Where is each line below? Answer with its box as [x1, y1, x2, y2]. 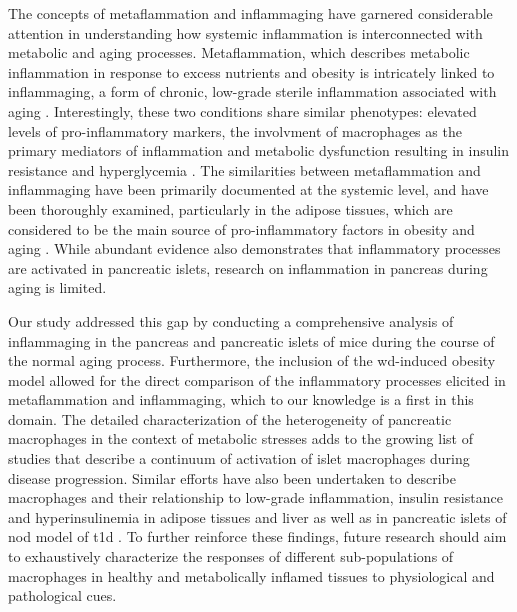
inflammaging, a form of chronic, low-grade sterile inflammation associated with [8, 81, 497, 102]
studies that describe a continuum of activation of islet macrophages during [8, 448, 470, 469]
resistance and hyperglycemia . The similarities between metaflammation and [8, 159, 481, 180]
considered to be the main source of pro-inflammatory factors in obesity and [8, 218, 475, 239]
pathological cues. [8, 585, 117, 606]
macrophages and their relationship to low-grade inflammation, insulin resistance [8, 487, 503, 508]
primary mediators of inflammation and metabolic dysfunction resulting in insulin [8, 140, 510, 161]
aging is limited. [8, 277, 107, 298]
